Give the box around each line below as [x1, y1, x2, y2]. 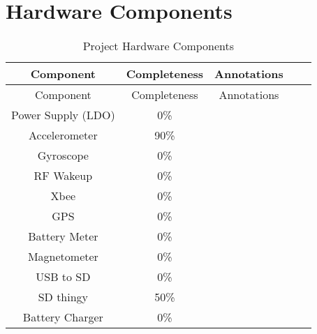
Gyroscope [37, 147, 89, 164]
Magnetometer [27, 248, 98, 265]
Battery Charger [22, 309, 103, 326]
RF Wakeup [34, 167, 93, 184]
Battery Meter [28, 228, 98, 245]
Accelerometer [29, 127, 98, 144]
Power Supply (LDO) [11, 107, 115, 123]
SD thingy [38, 289, 89, 305]
